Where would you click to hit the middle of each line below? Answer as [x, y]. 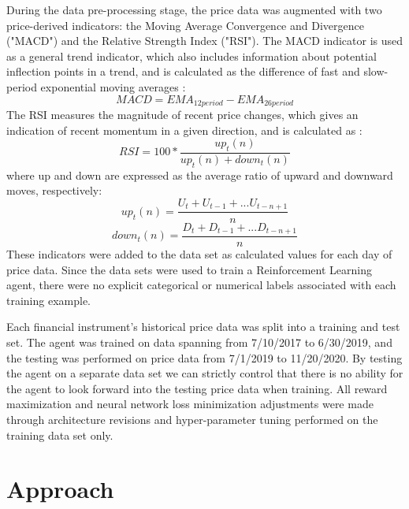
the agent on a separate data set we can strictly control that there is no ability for [205, 373]
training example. [49, 300]
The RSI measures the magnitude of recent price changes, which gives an [182, 115]
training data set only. [60, 435]
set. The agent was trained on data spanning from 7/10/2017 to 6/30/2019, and [199, 342]
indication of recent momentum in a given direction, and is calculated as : [184, 130]
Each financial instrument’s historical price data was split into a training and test [203, 327]
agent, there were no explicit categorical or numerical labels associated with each [201, 285]
